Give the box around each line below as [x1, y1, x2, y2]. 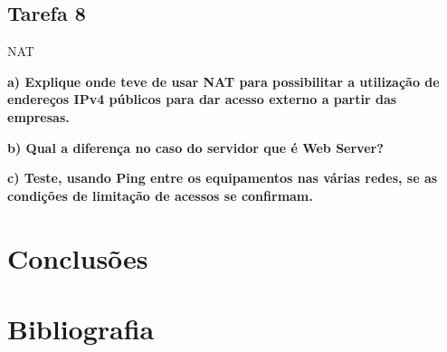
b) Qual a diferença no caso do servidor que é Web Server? [7, 138, 384, 157]
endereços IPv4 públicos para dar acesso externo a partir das [7, 90, 397, 109]
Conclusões [7, 239, 148, 276]
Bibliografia [7, 309, 155, 347]
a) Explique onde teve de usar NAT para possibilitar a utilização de [7, 71, 440, 90]
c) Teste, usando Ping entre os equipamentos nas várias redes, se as [7, 168, 438, 187]
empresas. [7, 107, 70, 126]
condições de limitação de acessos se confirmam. [7, 186, 313, 205]
